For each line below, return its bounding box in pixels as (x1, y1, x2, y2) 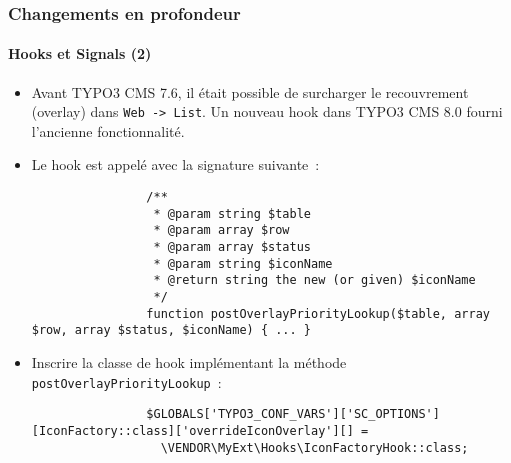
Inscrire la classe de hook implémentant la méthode (31, 351, 347, 372)
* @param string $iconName (153, 256, 333, 271)
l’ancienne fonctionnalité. (31, 120, 185, 141)
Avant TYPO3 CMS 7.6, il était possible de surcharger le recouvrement (31, 81, 469, 102)
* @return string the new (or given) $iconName (153, 273, 476, 288)
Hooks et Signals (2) (8, 43, 152, 64)
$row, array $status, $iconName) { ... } (31, 323, 311, 338)
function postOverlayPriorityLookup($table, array (146, 306, 490, 321)
